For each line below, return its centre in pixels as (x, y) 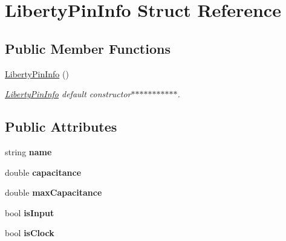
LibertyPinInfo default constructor (68, 94)
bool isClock (30, 233)
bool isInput (30, 212)
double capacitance (43, 172)
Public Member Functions (88, 48)
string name (28, 151)
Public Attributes (61, 127)
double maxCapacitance (54, 192)
